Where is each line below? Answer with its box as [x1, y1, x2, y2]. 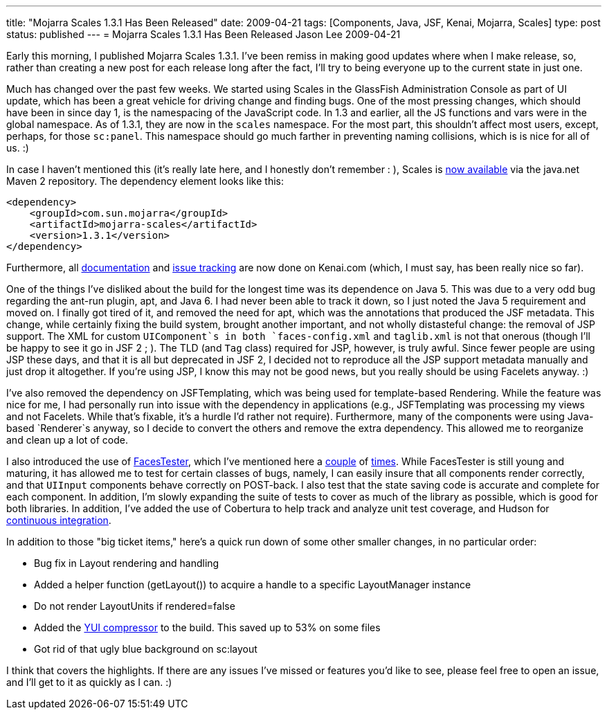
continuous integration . [6, 514, 111, 526]
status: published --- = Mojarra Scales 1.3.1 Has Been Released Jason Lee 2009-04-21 [6, 28, 401, 40]
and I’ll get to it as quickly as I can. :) [6, 676, 172, 688]
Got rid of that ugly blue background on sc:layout [34, 643, 257, 655]
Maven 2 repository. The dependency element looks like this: [6, 175, 284, 187]
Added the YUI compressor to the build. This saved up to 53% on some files [34, 622, 381, 633]
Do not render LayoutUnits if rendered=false [34, 600, 235, 612]
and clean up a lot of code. [6, 434, 128, 446]
